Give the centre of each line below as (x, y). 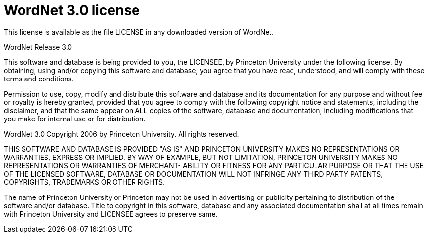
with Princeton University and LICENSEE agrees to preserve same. (111, 214)
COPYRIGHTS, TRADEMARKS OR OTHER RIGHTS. (85, 182)
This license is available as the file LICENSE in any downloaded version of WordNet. (139, 32)
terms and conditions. (39, 79)
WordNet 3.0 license (72, 10)
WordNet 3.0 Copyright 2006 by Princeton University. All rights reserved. (122, 134)
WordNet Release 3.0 (38, 47)
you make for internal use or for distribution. (75, 118)
